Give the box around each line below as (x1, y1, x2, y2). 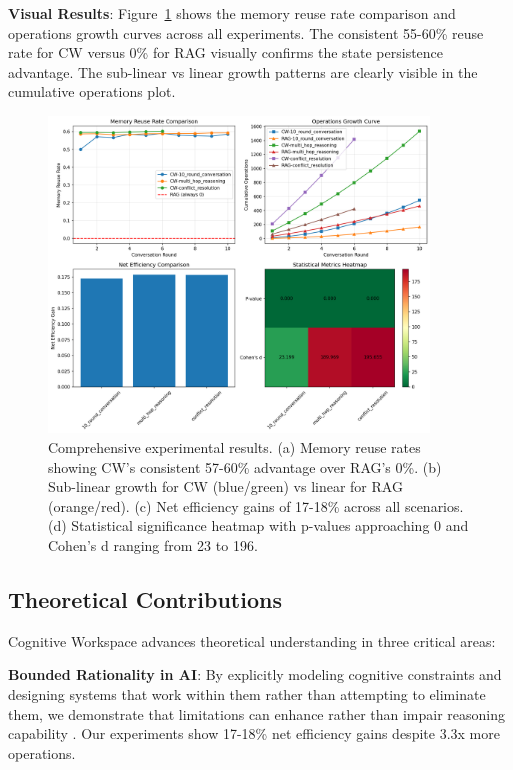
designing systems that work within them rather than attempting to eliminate (8, 684, 486, 704)
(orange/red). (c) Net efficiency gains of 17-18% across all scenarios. (48, 495, 464, 516)
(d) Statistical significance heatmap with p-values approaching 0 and (48, 515, 469, 536)
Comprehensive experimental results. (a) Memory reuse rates (48, 437, 421, 458)
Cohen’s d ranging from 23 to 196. (48, 535, 258, 556)
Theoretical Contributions (8, 584, 282, 614)
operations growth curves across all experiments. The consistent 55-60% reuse (8, 22, 484, 43)
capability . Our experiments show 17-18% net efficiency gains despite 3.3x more (8, 723, 500, 744)
